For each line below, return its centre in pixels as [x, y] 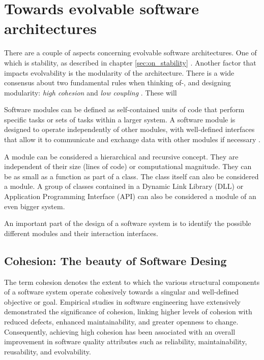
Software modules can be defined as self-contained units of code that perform [124, 109]
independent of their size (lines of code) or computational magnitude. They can [128, 166]
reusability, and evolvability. [48, 351]
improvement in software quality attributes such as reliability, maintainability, [126, 341]
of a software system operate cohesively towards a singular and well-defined [122, 292]
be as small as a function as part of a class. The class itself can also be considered [131, 176]
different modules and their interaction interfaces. [81, 233]
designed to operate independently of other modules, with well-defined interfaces [129, 129]
